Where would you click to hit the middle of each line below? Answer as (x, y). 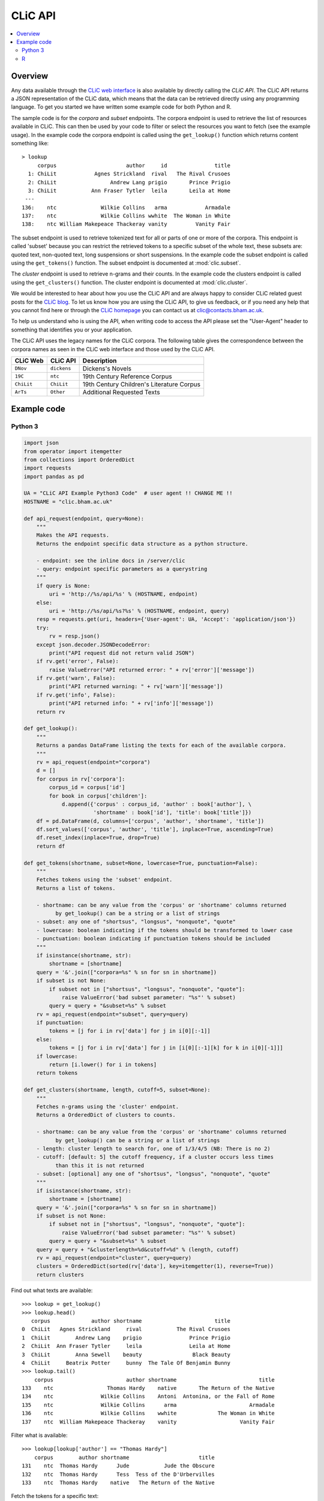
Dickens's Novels (107, 368)
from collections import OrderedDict (79, 460)
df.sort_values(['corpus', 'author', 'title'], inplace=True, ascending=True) (155, 829)
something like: (30, 143)
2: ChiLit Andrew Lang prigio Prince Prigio (129, 182)
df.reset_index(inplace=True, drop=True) (98, 838)
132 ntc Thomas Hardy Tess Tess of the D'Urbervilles (118, 1474)
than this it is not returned (99, 1165)
